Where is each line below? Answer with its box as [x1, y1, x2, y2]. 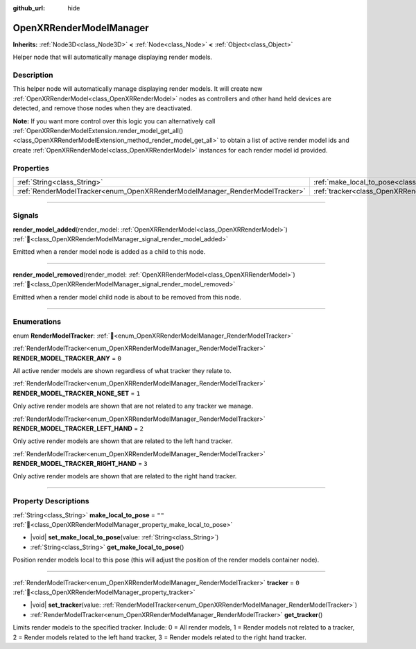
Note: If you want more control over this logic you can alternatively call [12, 116, 216, 125]
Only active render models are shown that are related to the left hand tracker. [12, 437, 233, 445]
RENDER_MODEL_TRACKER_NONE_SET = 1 [12, 389, 141, 397]
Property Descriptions [12, 496, 89, 506]
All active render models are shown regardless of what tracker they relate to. [12, 366, 232, 374]
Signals [12, 211, 39, 220]
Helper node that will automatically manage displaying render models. [12, 53, 213, 62]
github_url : [12, 4, 45, 12]
